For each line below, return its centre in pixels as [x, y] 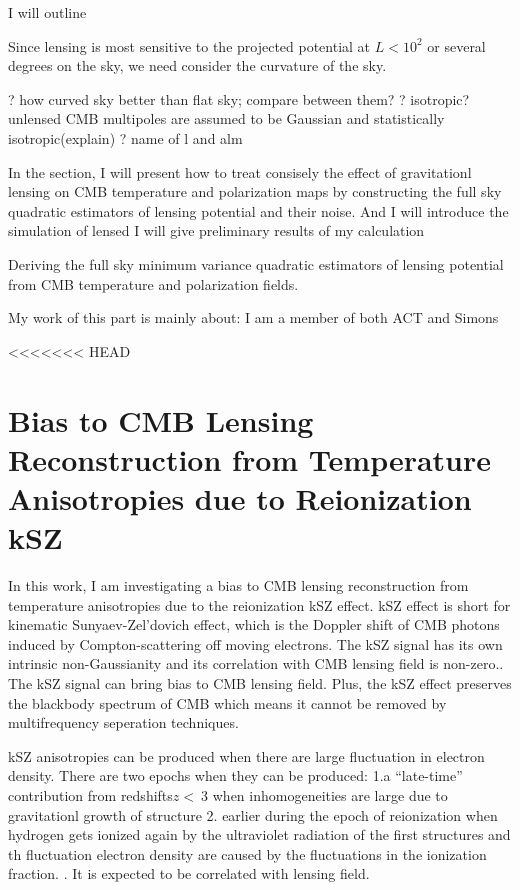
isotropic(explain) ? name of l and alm [125, 137]
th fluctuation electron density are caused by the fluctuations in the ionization [247, 853]
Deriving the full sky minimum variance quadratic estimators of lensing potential [256, 263]
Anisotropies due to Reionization [240, 497]
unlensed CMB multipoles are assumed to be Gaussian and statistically [226, 118]
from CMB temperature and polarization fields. [153, 283]
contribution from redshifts [90, 794]
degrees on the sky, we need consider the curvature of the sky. [197, 65]
